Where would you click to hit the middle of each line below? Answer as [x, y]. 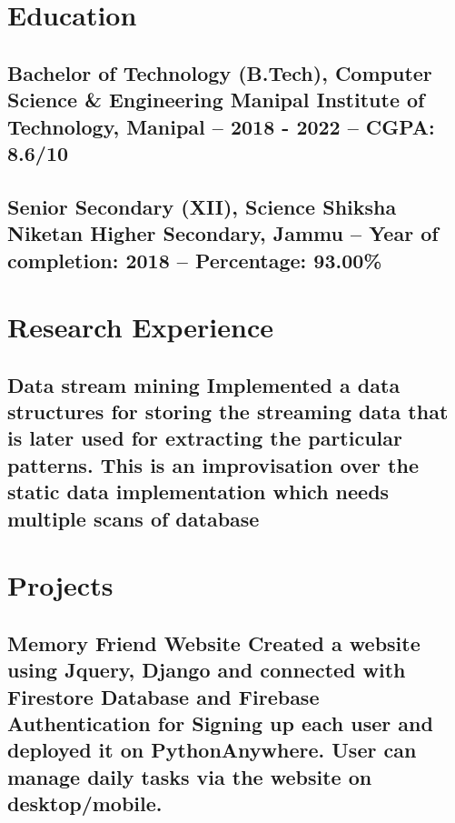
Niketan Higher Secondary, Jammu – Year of [223, 233]
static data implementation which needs [198, 492]
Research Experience [140, 327]
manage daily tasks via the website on [190, 776]
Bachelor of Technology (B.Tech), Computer [220, 72]
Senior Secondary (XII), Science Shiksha [202, 206]
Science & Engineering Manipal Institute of [216, 100]
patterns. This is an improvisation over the [213, 464]
